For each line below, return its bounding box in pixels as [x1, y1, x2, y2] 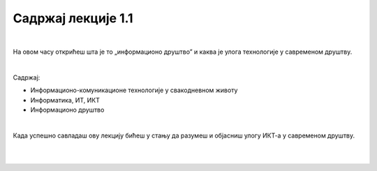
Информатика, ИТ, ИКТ [30, 96, 101, 104]
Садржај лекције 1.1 [13, 10, 133, 26]
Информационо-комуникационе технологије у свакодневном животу [30, 86, 238, 94]
